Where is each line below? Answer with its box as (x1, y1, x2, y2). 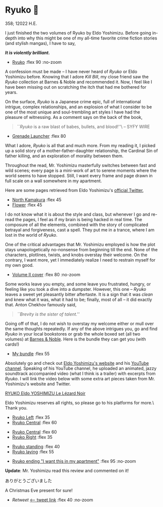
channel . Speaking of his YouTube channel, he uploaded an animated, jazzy (5, 365, 157, 371)
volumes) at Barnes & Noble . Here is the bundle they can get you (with (5, 336, 146, 342)
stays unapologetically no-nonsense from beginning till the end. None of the (5, 246, 158, 252)
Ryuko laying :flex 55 (12, 449, 54, 454)
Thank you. (5, 405, 28, 411)
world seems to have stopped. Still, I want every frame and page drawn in (5, 172, 153, 178)
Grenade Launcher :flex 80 (12, 133, 66, 139)
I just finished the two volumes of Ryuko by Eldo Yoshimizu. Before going (5, 30, 152, 36)
